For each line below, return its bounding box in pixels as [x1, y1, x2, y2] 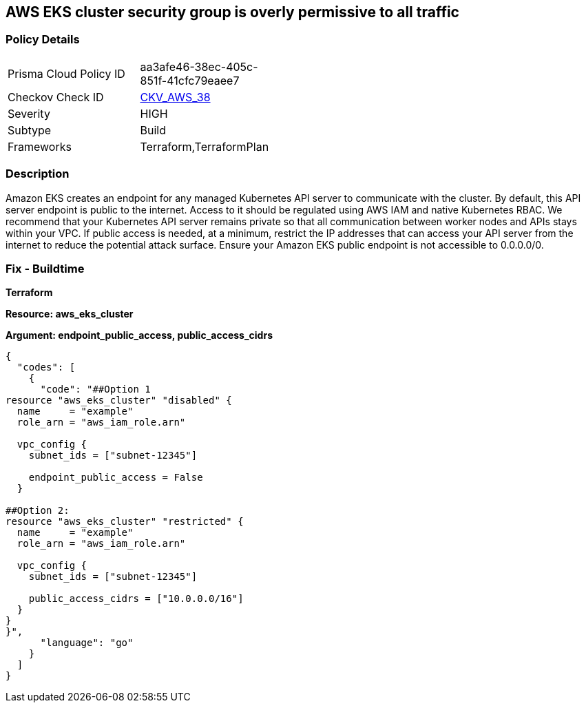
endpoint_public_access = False [28, 472, 203, 483]
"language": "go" [40, 637, 134, 649]
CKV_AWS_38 [140, 90, 211, 104]
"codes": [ [17, 362, 76, 373]
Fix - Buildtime [6, 261, 85, 275]
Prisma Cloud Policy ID [8, 66, 125, 81]
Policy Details [6, 32, 80, 47]
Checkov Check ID [8, 90, 104, 104]
